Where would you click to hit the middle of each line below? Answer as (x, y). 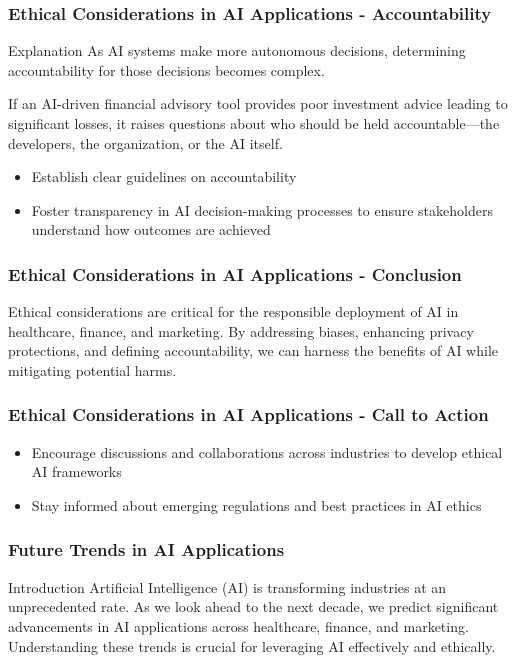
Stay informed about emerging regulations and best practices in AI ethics (256, 504)
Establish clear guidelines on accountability (164, 176)
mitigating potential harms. (92, 369)
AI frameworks (76, 471)
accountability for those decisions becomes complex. (166, 69)
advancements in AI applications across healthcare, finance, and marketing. (238, 625)
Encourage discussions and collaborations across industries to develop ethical (267, 451)
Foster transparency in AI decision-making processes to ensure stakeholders (262, 209)
